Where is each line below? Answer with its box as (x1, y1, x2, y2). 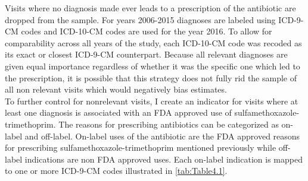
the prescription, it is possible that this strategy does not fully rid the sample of (5, 71, 297, 84)
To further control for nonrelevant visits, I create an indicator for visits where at (5, 94, 298, 107)
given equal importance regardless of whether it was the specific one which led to (5, 59, 300, 72)
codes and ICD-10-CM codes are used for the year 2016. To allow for (21, 25, 272, 37)
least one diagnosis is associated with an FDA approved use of (5, 106, 232, 119)
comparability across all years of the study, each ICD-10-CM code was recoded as (5, 36, 302, 49)
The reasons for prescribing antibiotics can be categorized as (58, 118, 279, 130)
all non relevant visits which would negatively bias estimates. (5, 83, 227, 96)
